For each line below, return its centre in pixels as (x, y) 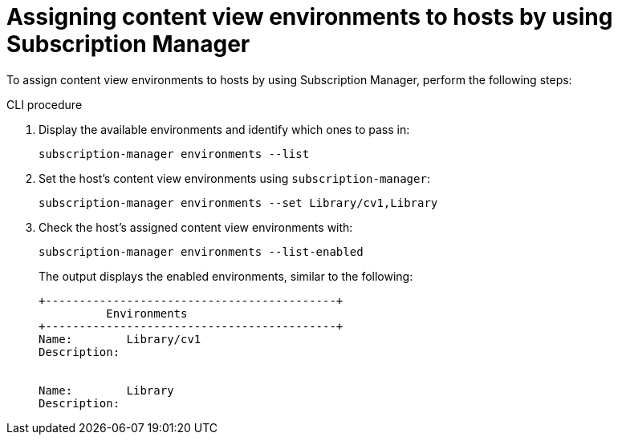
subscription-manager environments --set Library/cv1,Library (238, 202)
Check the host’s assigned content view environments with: (196, 227)
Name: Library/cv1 (120, 339)
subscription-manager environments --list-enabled (201, 251)
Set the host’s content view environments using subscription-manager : (234, 178)
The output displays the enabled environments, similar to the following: (226, 276)
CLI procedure (45, 104)
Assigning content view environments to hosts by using (310, 17)
